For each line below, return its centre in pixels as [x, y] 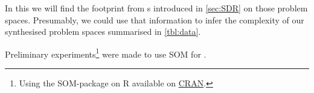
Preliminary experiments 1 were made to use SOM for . [106, 53]
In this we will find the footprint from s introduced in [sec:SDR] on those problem [156, 8]
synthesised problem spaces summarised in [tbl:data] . [103, 31]
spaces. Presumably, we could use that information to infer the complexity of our [155, 19]
